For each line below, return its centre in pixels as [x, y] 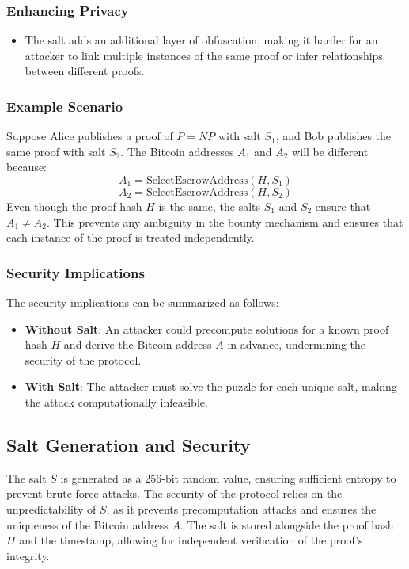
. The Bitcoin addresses [177, 151]
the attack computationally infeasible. [116, 401]
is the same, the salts [210, 206]
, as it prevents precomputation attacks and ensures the [241, 508]
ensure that [343, 206]
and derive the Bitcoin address [138, 344]
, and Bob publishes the [333, 136]
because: [27, 167]
